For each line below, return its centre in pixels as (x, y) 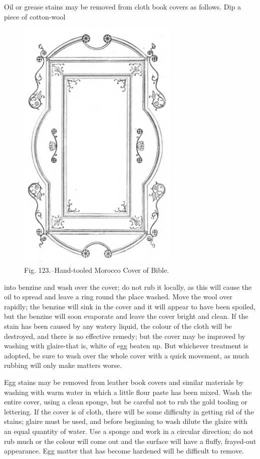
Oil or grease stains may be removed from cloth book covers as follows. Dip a (122, 7)
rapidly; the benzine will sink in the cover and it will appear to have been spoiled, (130, 306)
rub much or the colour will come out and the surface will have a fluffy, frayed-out (130, 441)
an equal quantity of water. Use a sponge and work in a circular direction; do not (129, 431)
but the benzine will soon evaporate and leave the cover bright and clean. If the (126, 316)
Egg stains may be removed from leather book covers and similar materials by (124, 382)
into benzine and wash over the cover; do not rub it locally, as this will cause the (128, 287)
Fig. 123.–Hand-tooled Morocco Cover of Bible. (97, 270)
